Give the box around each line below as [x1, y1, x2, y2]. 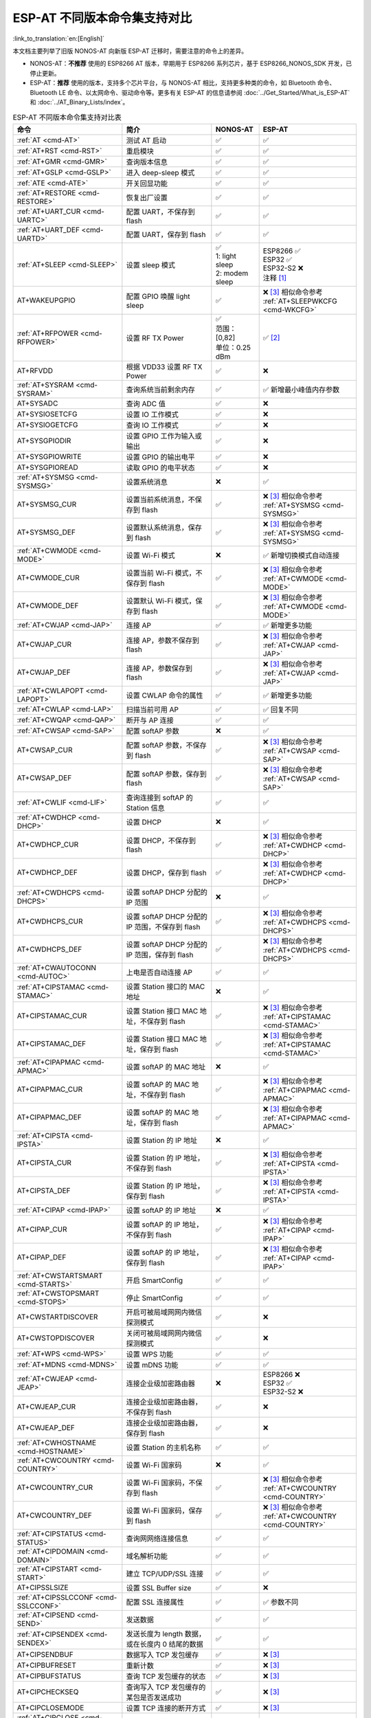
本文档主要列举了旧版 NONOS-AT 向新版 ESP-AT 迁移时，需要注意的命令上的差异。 [12, 47, 247, 55]
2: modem [215, 268, 249, 278]
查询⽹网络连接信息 [126, 1533, 188, 1543]
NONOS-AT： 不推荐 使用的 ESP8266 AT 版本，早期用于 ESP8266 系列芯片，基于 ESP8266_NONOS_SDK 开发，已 [30, 59, 352, 68]
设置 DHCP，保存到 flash [126, 868, 207, 878]
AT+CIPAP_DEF [16, 1252, 67, 1262]
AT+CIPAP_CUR [16, 1224, 67, 1234]
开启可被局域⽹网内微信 [126, 1307, 202, 1317]
